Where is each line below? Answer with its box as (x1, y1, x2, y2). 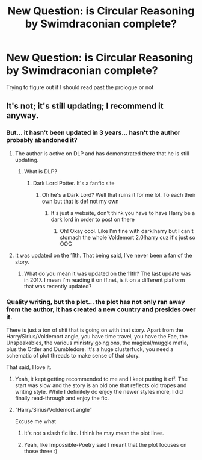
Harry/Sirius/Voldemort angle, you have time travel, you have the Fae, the (6, 332, 188, 340)
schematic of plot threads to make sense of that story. (6, 352, 140, 359)
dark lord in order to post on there (50, 216, 135, 223)
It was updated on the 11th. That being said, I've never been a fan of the (14, 252, 192, 259)
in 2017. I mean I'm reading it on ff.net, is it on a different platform (23, 276, 185, 284)
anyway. (6, 110, 39, 121)
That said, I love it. (6, 363, 52, 371)
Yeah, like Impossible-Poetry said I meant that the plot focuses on (23, 441, 187, 448)
